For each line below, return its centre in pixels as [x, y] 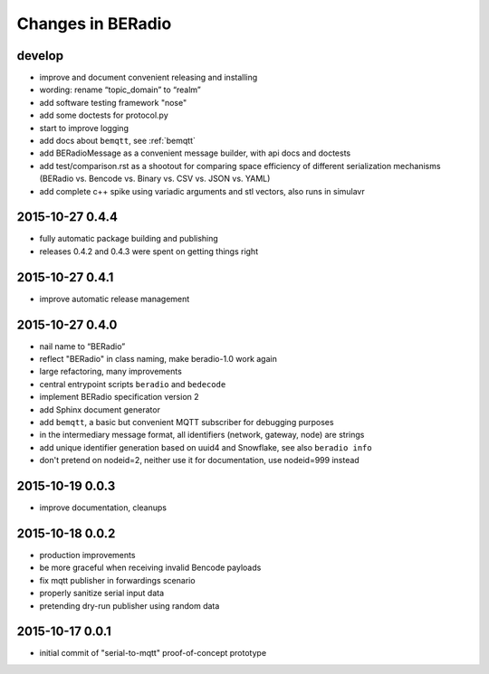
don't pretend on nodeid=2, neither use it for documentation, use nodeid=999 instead [199, 460]
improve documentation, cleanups [103, 508]
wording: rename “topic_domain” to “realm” [120, 90]
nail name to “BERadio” [82, 346]
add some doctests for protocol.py [104, 115]
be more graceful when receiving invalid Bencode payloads [150, 568]
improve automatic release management [115, 299]
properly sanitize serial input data [102, 593]
